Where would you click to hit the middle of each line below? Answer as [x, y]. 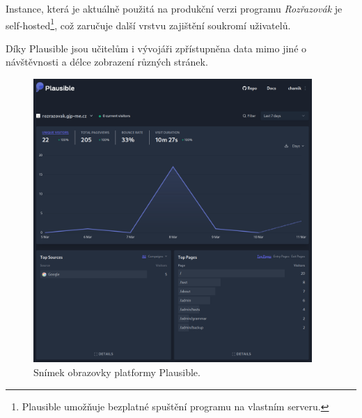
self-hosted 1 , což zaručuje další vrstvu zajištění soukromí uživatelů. [148, 24]
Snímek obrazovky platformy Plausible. [117, 372]
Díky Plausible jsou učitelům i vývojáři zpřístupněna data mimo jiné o [156, 48]
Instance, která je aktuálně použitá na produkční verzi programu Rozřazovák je [174, 8]
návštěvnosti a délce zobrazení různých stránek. [107, 62]
